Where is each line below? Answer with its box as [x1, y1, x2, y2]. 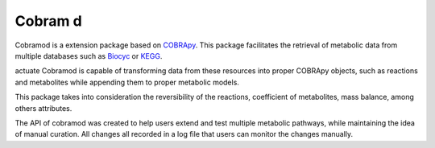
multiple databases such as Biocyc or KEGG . [14, 51, 163, 60]
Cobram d [14, 12, 82, 30]
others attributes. [14, 103, 72, 113]
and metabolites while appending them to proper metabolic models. [14, 77, 239, 87]
